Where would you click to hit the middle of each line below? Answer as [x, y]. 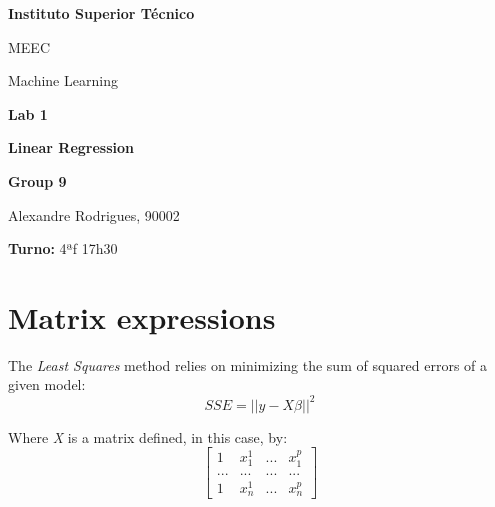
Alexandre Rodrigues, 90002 [94, 214]
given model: [47, 384]
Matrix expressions [142, 316]
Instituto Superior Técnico [101, 13]
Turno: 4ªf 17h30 [63, 248]
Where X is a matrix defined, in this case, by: [148, 436]
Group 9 [37, 180]
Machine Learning [63, 80]
